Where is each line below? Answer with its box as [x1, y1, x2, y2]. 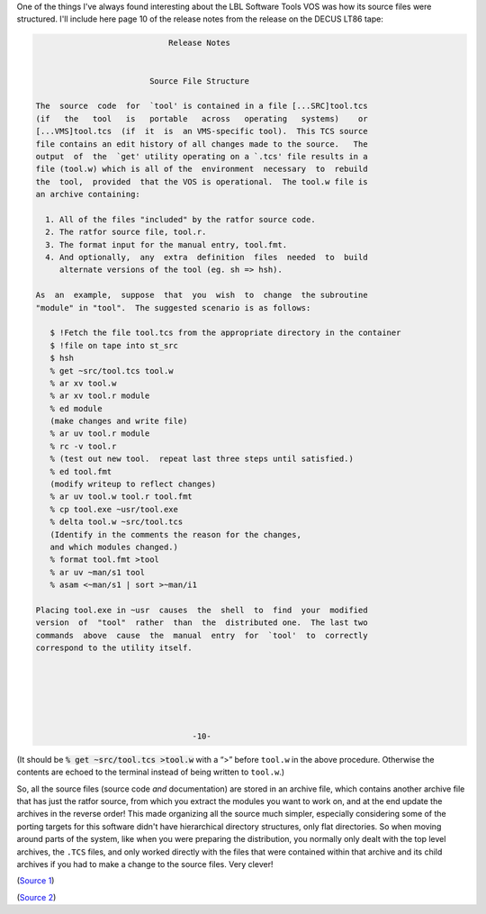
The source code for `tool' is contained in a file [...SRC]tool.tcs [35, 101, 368, 112]
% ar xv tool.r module [49, 391, 150, 401]
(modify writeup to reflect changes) [49, 479, 216, 490]
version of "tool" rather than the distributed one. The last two [35, 618, 368, 628]
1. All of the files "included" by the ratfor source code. [45, 214, 316, 224]
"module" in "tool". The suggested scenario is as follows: [35, 303, 311, 312]
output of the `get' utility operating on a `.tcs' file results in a [35, 151, 368, 161]
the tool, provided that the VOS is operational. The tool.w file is [35, 176, 368, 186]
